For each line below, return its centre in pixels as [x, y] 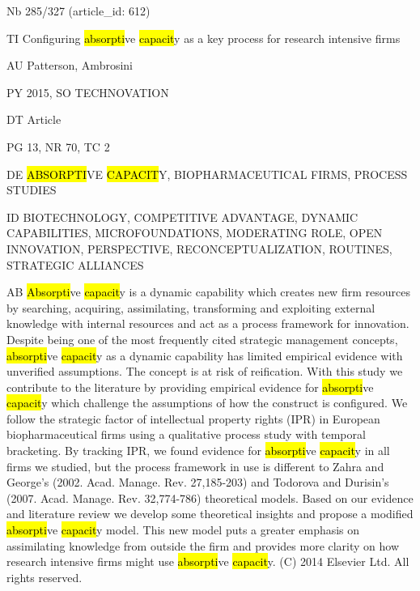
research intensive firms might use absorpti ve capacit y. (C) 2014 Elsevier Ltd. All [208, 561]
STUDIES [32, 190]
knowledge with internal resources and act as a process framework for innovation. [208, 323]
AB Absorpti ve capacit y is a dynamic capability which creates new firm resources [208, 292]
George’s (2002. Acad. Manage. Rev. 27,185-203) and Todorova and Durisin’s [198, 482]
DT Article [34, 119]
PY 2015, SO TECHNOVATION [88, 92]
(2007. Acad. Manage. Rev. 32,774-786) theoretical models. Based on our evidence [210, 497]
